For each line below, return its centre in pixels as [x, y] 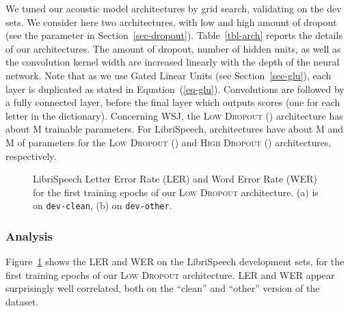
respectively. [31, 155]
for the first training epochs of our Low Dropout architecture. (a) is [176, 192]
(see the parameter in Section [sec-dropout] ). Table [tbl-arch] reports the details [174, 35]
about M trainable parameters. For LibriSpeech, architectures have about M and [174, 129]
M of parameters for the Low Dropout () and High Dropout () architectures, [169, 142]
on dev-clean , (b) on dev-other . [103, 205]
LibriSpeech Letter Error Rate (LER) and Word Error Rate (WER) [175, 179]
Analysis [29, 235]
